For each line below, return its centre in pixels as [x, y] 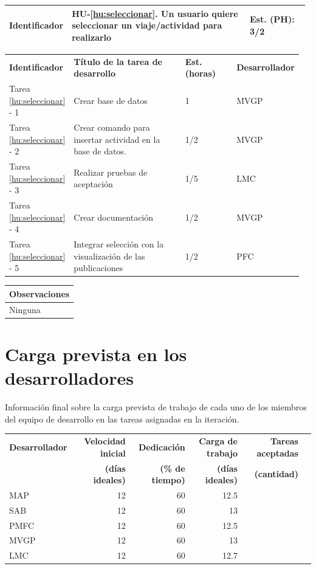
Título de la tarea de [118, 61]
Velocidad [105, 441]
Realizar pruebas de [111, 172]
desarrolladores [69, 378]
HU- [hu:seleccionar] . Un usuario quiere [155, 13]
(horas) [201, 73]
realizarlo [92, 37]
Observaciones [39, 293]
